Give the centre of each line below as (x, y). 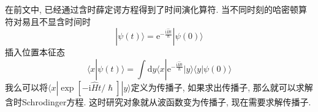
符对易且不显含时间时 (48, 21)
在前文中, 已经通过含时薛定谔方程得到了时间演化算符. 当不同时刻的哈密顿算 (156, 9)
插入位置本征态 (35, 52)
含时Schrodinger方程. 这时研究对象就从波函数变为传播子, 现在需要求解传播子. (158, 101)
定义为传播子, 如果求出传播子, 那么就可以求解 (222, 87)
